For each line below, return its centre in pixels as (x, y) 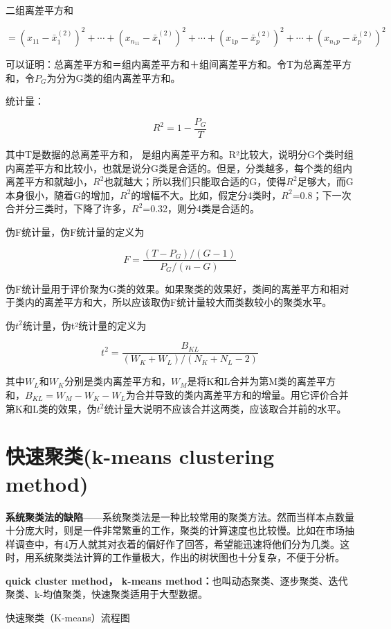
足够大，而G (325, 181)
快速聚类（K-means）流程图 (68, 618)
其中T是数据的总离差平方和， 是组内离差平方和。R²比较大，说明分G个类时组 (180, 154)
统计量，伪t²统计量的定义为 (84, 325)
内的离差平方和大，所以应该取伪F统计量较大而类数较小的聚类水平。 (178, 302)
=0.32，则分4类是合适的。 (201, 208)
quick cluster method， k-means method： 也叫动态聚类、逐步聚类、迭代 (177, 580)
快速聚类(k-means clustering (140, 456)
